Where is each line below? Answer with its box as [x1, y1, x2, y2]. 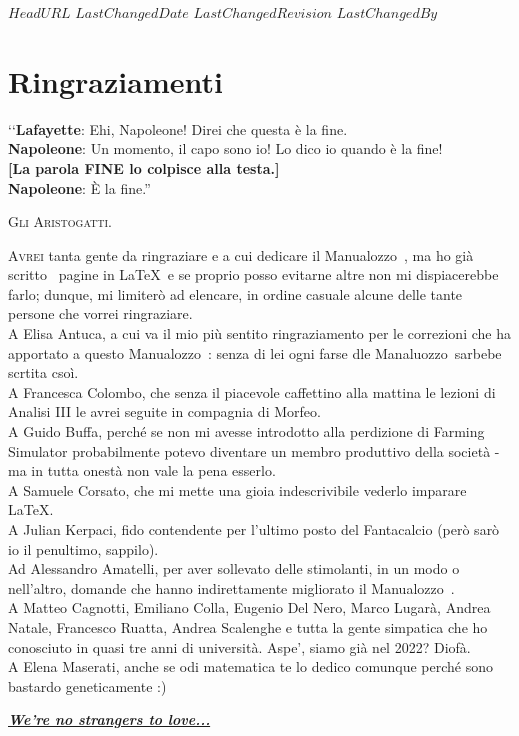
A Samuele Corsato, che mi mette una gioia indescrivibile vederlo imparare [8, 479, 467, 500]
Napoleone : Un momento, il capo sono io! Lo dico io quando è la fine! [8, 138, 443, 159]
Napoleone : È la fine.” [8, 177, 151, 198]
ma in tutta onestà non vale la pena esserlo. [8, 460, 276, 481]
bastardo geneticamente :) [8, 675, 167, 696]
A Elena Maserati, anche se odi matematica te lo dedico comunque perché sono [8, 656, 494, 677]
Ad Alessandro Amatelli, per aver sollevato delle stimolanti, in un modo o [8, 558, 460, 579]
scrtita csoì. [8, 362, 79, 383]
